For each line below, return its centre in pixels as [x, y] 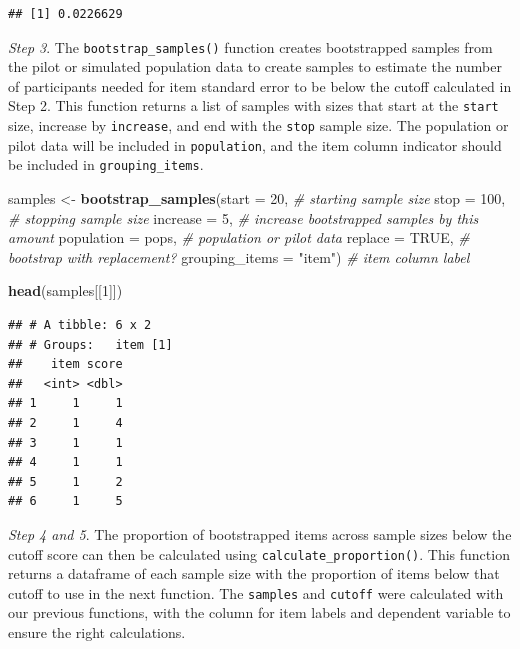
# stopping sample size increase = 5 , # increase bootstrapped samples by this [243, 217]
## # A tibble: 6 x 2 [80, 325]
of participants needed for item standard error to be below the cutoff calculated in [260, 85]
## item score [65, 364]
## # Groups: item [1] [90, 344]
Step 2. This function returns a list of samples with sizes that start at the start [253, 105]
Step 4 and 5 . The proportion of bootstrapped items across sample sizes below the [260, 533]
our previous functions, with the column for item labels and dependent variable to [259, 612]
